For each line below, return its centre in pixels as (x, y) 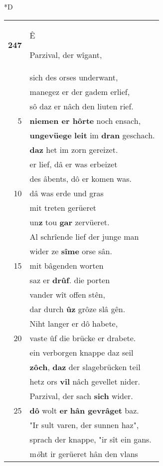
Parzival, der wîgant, (66, 54)
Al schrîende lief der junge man (84, 236)
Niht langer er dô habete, (74, 323)
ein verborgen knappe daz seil (81, 352)
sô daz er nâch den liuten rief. (81, 106)
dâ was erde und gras (67, 193)
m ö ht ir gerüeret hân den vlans (84, 454)
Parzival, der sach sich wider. (81, 396)
